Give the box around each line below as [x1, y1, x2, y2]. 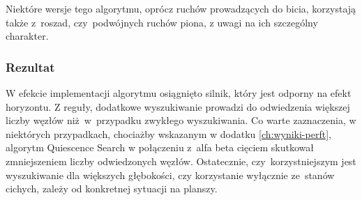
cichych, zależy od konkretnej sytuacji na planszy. [6, 181, 218, 196]
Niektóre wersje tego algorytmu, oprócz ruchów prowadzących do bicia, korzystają [6, 1, 356, 15]
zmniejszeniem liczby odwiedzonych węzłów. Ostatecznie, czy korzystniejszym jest [6, 153, 356, 168]
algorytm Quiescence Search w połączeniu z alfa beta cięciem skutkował [6, 140, 315, 155]
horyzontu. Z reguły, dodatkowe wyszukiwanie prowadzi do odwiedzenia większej [6, 99, 350, 114]
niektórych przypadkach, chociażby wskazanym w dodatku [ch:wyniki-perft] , [6, 126, 331, 141]
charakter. [6, 29, 49, 43]
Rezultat [6, 58, 55, 75]
